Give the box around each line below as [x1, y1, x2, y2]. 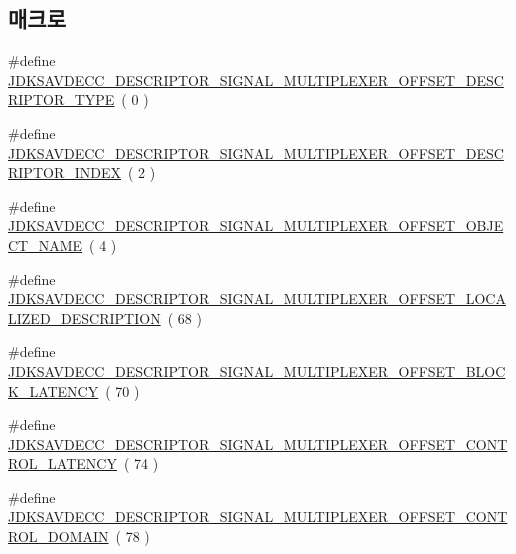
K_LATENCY [8, 380, 99, 401]
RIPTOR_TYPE [8, 89, 115, 110]
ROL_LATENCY [8, 453, 117, 474]
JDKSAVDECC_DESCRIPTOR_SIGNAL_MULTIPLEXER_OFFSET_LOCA [8, 288, 506, 309]
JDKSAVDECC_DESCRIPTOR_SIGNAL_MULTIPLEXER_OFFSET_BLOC [8, 360, 506, 381]
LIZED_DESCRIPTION [8, 307, 161, 328]
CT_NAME [8, 234, 83, 255]
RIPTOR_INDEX [8, 162, 121, 183]
